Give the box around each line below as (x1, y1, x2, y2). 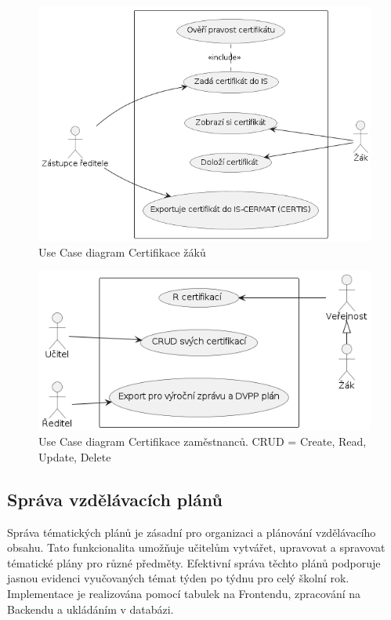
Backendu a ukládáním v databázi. (7, 600, 174, 617)
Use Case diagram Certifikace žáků (38, 243, 206, 260)
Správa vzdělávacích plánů (7, 487, 223, 511)
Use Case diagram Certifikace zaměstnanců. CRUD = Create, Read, (38, 433, 367, 450)
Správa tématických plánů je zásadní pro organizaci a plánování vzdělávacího (7, 523, 376, 540)
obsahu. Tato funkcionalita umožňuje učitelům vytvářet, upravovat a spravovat (7, 539, 386, 556)
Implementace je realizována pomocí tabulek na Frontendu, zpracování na (7, 585, 361, 601)
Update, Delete (38, 448, 111, 465)
